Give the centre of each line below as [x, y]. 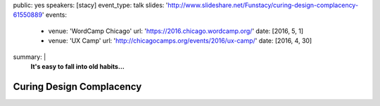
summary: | [30, 57]
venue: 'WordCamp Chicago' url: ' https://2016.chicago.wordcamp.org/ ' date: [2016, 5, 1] [176, 31]
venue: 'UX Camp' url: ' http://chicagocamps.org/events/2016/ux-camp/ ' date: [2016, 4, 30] [180, 41]
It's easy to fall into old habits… [77, 66]
